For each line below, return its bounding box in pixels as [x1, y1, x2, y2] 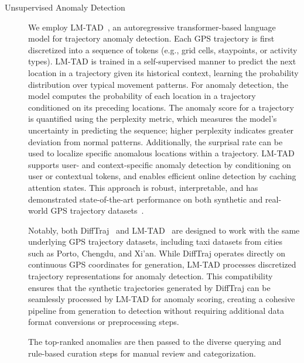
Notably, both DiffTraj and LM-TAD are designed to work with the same [28, 224, 300, 236]
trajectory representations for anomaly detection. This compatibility [28, 270, 273, 282]
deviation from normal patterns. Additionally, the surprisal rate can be [28, 135, 283, 148]
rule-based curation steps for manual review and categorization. [28, 347, 256, 359]
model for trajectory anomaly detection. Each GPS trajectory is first [28, 32, 275, 44]
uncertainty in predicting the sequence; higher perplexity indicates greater [28, 124, 294, 136]
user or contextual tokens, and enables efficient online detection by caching [28, 170, 296, 182]
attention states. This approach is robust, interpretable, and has [28, 181, 258, 193]
